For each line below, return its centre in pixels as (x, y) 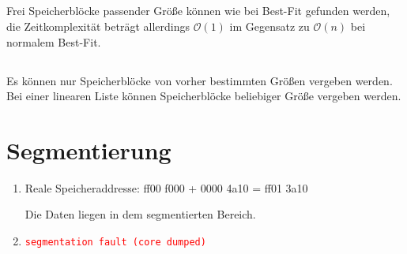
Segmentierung (89, 149)
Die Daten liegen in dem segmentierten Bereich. (140, 214)
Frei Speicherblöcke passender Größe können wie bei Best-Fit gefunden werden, (198, 11)
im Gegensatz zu (269, 26)
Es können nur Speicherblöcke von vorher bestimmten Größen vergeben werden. (200, 80)
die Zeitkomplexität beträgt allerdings (98, 26)
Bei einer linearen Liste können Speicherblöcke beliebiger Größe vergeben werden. (204, 96)
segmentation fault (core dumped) (115, 243)
